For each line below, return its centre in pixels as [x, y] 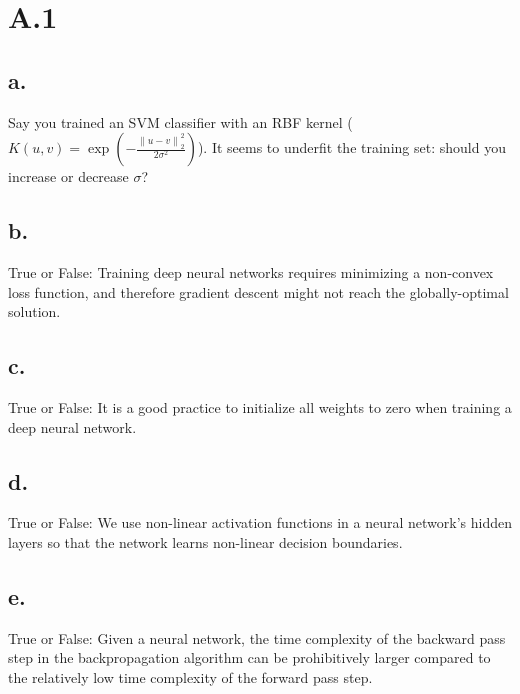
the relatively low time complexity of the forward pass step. [190, 676]
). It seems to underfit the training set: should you [351, 147]
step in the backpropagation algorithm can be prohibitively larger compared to [249, 657]
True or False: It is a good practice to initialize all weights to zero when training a [260, 406]
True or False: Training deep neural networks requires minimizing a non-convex [251, 271]
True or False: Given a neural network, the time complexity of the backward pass [257, 637]
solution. [34, 311]
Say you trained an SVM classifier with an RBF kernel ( [180, 121]
